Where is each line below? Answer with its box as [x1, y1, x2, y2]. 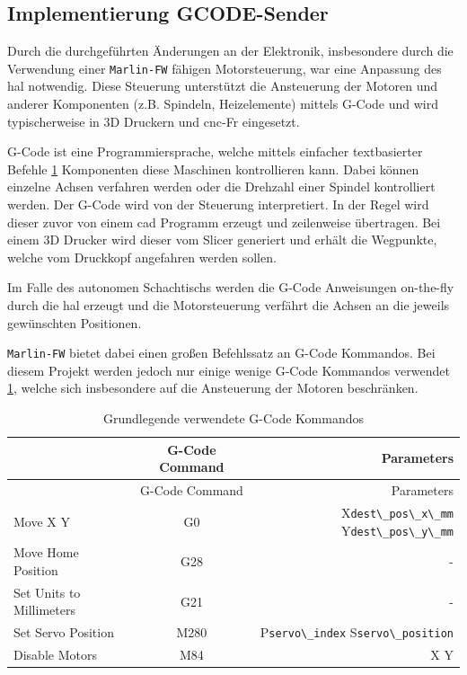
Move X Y [13, 511, 70, 530]
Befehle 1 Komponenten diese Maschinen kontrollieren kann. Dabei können [7, 159, 419, 178]
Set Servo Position [13, 623, 114, 642]
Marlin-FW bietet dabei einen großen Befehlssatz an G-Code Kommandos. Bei [7, 343, 436, 362]
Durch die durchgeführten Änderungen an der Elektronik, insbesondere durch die [7, 41, 454, 60]
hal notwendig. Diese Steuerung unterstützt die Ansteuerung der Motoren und [7, 76, 438, 95]
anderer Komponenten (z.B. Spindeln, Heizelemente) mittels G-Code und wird [7, 94, 438, 113]
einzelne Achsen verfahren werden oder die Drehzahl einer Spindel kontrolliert [7, 177, 436, 196]
